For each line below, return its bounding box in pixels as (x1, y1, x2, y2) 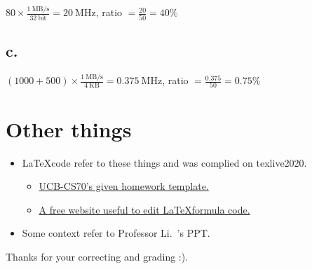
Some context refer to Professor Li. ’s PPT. (22, 226, 210, 240)
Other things (6, 114, 132, 143)
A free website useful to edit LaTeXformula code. (39, 202, 250, 216)
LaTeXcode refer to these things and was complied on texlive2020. (22, 155, 307, 170)
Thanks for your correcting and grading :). (6, 249, 189, 263)
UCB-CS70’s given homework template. (39, 179, 209, 193)
